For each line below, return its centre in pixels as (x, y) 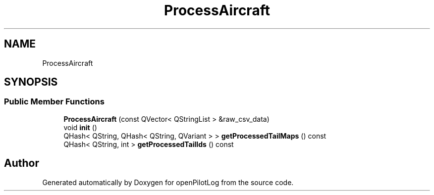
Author (22, 163)
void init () (80, 127)
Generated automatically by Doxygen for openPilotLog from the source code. (168, 182)
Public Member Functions (54, 102)
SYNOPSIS (31, 82)
